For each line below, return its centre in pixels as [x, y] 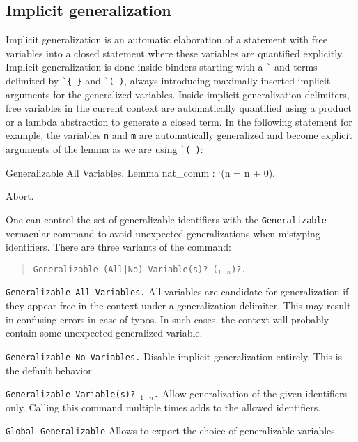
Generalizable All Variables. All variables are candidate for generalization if [177, 292]
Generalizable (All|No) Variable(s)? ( [125, 269]
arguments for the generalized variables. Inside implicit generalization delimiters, [178, 94]
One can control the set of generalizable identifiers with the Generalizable [166, 219]
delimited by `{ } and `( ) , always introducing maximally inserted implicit [168, 81]
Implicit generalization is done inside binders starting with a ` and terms [162, 67]
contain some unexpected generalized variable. [104, 333]
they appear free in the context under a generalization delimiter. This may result [178, 305]
